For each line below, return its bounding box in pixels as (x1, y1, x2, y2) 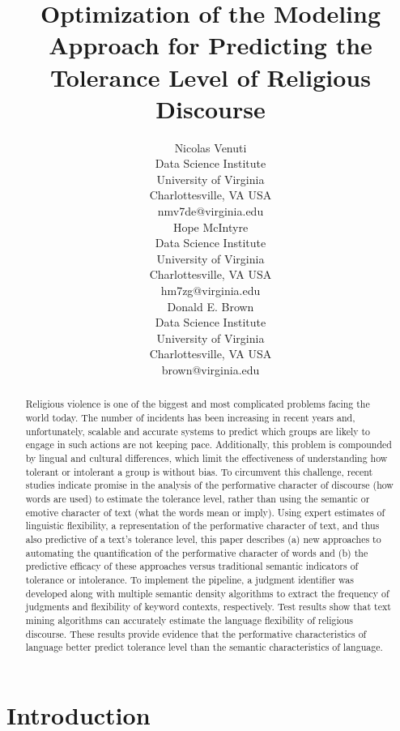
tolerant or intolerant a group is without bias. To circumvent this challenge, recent (25, 464, 373, 478)
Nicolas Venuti (174, 139, 247, 156)
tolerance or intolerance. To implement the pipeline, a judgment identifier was (25, 572, 354, 586)
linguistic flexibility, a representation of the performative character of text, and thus (25, 519, 380, 532)
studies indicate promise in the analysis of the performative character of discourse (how (25, 478, 394, 492)
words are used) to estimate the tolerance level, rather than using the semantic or (25, 491, 370, 505)
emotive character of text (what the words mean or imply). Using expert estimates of (25, 505, 385, 519)
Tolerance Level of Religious (50, 60, 371, 93)
